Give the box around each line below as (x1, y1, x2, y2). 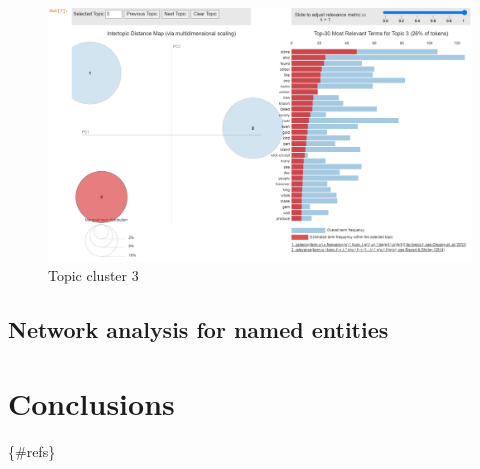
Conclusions (8, 382, 175, 423)
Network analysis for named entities (8, 314, 389, 345)
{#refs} (8, 440, 56, 461)
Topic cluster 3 (48, 265, 139, 286)
